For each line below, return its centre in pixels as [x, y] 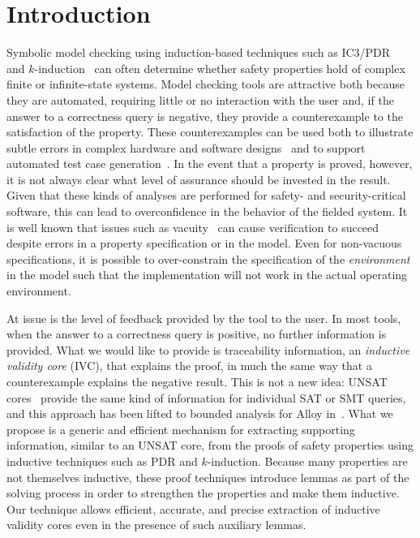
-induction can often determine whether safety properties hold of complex [220, 68]
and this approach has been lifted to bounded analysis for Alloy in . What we [200, 413]
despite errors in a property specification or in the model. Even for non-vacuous [204, 243]
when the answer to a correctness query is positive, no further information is [197, 334]
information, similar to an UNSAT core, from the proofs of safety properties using [210, 445]
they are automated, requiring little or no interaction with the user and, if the [200, 99]
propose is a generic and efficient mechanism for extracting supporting [181, 429]
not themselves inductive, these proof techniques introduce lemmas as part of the [208, 477]
